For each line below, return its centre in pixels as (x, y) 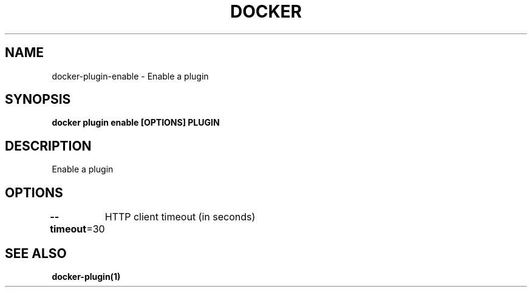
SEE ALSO (36, 253)
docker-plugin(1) (86, 276)
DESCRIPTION (48, 146)
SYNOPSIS (38, 100)
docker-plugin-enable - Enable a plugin (130, 76)
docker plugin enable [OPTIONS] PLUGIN (136, 123)
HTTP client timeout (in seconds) (180, 217)
